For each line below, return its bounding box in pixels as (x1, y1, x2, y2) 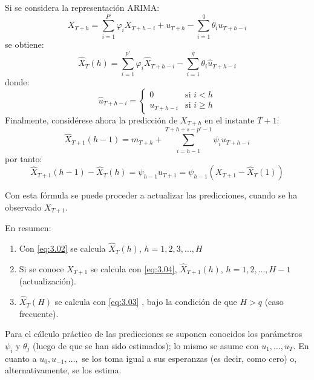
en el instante (204, 114, 255, 126)
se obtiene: (5, 38, 44, 50)
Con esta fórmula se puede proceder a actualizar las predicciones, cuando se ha (5, 189, 298, 201)
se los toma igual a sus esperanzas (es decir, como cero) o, (82, 352, 297, 364)
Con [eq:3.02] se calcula (19, 242, 106, 255)
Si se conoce (19, 262, 64, 275)
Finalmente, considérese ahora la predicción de (5, 114, 178, 126)
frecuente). (19, 307, 59, 319)
